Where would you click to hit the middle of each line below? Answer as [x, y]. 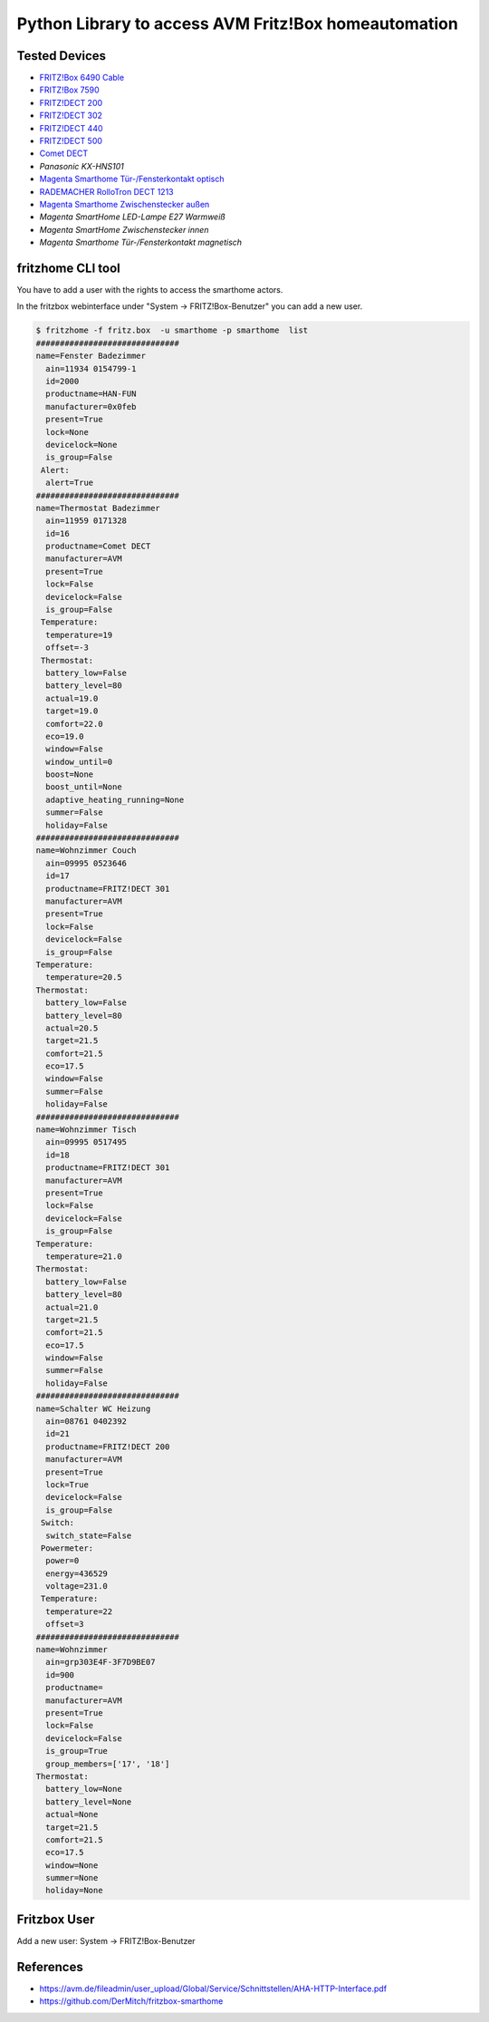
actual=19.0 [72, 698]
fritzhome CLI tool [69, 268]
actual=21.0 [72, 1307]
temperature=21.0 [84, 1256]
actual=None [72, 1814]
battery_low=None [84, 1789]
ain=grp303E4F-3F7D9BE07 [101, 1662]
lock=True [67, 1485]
